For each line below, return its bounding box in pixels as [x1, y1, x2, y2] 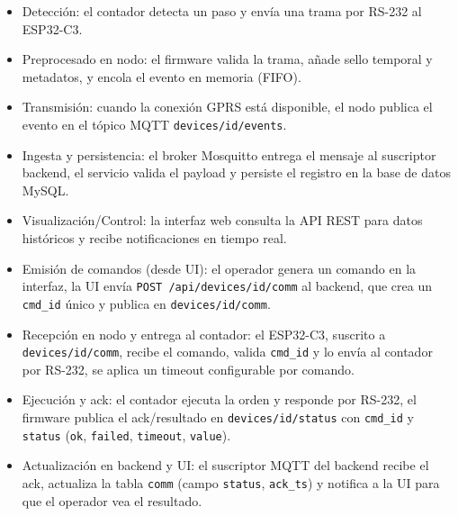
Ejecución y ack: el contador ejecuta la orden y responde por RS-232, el [22, 390, 417, 409]
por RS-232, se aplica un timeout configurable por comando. [22, 359, 355, 378]
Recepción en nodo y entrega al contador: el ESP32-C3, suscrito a [22, 324, 386, 343]
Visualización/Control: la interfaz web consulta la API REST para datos [22, 211, 423, 230]
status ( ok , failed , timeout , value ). [22, 425, 231, 444]
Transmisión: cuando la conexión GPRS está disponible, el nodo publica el [22, 97, 433, 116]
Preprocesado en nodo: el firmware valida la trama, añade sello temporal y [22, 50, 433, 68]
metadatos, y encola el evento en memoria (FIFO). [22, 67, 301, 86]
